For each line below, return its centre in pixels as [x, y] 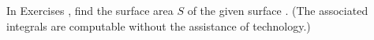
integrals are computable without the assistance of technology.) [159, 25]
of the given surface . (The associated [278, 10]
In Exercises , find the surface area [90, 10]
